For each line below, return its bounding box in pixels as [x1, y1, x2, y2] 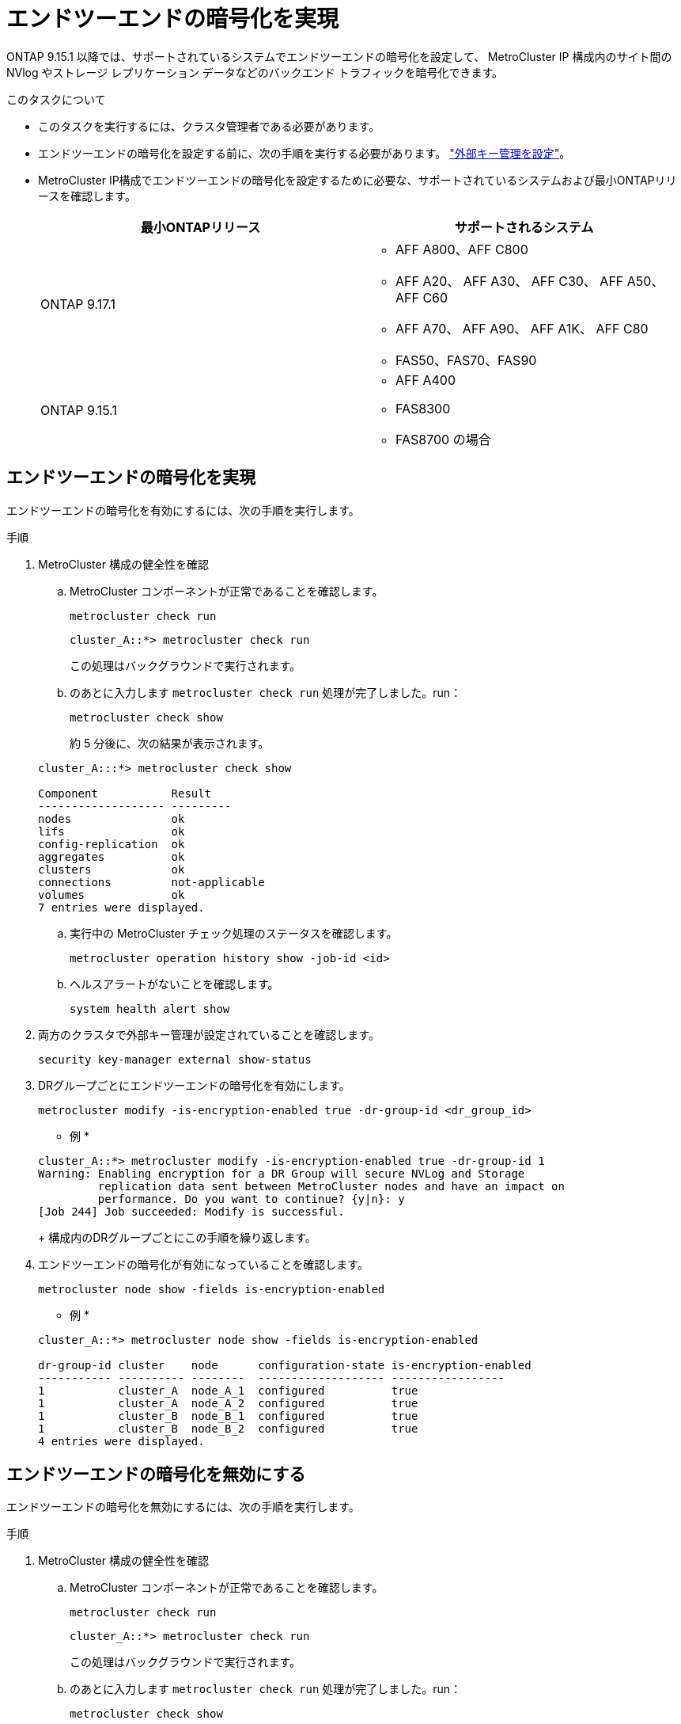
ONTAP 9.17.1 [40, 295, 116, 312]
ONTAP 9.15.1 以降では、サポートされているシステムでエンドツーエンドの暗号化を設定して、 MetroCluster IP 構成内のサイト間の [6, 49, 672, 63]
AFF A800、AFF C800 [395, 241, 528, 257]
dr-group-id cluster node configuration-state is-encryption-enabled [38, 1358, 532, 1372]
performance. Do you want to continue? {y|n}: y [97, 1192, 405, 1205]
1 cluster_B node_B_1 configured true [38, 1409, 418, 1422]
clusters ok [38, 862, 185, 876]
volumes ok [38, 888, 185, 901]
